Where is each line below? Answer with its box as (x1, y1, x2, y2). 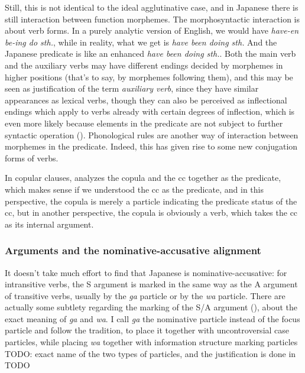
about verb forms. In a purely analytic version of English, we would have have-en (5, 24, 299, 37)
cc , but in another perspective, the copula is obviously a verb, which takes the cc (5, 206, 298, 219)
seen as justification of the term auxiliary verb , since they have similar (5, 82, 259, 95)
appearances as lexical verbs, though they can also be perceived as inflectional (5, 93, 287, 106)
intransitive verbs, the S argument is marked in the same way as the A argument (5, 278, 298, 290)
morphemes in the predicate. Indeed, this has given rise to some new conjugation (5, 140, 298, 153)
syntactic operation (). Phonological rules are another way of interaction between (5, 128, 298, 141)
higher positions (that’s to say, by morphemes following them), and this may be (5, 70, 293, 83)
